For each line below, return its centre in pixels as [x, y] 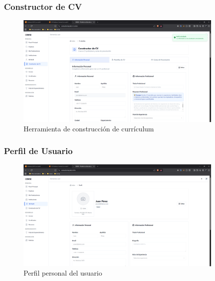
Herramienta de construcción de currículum [89, 129]
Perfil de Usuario [38, 150]
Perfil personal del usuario [63, 273]
